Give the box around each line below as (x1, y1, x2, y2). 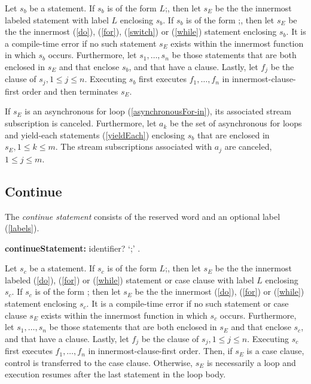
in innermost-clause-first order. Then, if (88, 344, 233, 357)
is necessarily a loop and (206, 356, 296, 368)
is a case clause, (246, 344, 304, 357)
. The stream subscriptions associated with (55, 140, 212, 153)
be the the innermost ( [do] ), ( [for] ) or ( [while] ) (135, 285, 304, 298)
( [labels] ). (5, 222, 39, 234)
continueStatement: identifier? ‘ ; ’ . (5, 241, 141, 254)
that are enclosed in (197, 128, 270, 141)
